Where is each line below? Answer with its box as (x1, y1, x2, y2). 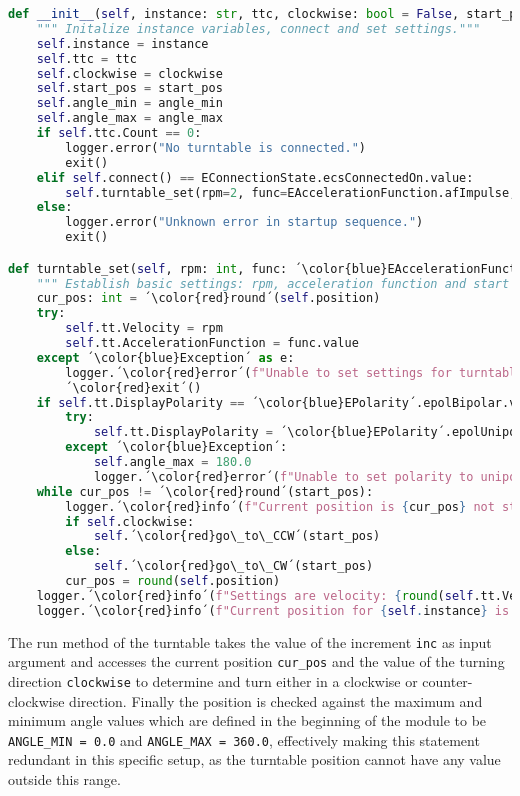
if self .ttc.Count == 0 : (36, 126, 202, 140)
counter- (422, 670, 473, 691)
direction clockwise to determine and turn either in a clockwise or (8, 670, 418, 691)
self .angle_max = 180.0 (93, 455, 252, 470)
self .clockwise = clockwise (36, 66, 223, 81)
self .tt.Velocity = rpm (65, 321, 223, 336)
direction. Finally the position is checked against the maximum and (69, 690, 483, 711)
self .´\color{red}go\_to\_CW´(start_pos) (93, 559, 374, 574)
